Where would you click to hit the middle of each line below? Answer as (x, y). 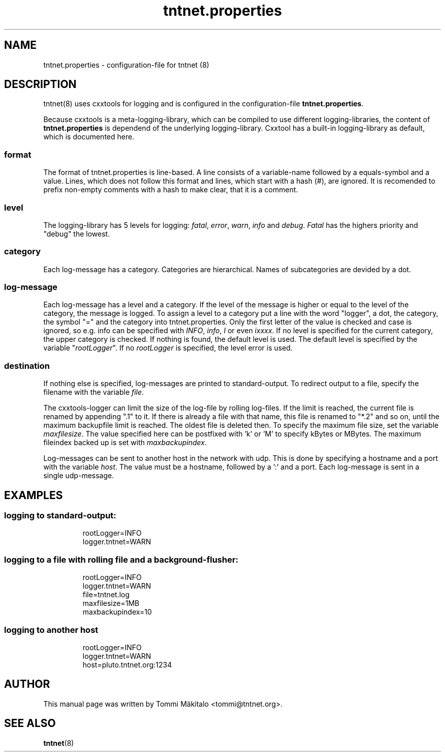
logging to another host (51, 630)
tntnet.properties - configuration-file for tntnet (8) (126, 65)
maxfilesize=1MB (111, 603)
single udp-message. (79, 476)
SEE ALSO (30, 723)
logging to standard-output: (60, 516)
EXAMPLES (34, 495)
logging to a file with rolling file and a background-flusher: (121, 559)
